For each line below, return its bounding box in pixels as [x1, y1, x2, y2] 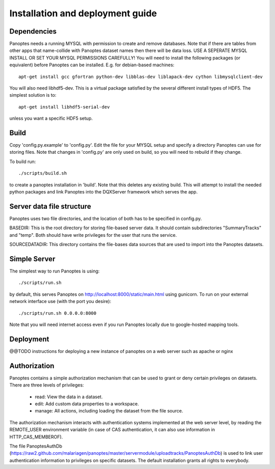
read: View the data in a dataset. [35, 394, 103, 400]
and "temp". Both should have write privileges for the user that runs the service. [9, 232, 177, 238]
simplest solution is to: [9, 92, 57, 98]
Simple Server [9, 255, 56, 263]
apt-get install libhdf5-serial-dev [18, 104, 110, 109]
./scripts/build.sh [18, 171, 67, 176]
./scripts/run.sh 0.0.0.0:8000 [18, 310, 97, 316]
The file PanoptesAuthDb [9, 443, 62, 449]
